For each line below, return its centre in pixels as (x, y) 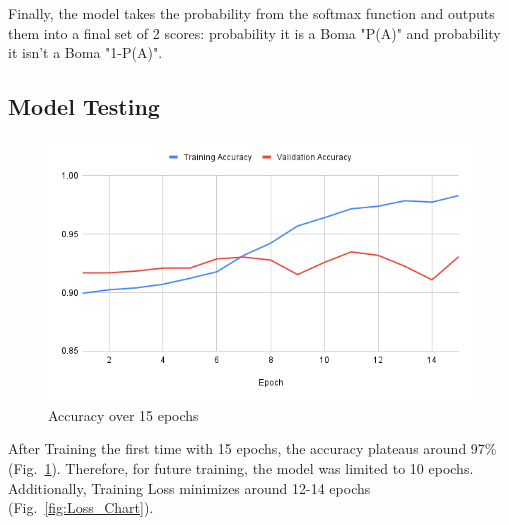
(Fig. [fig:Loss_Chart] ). (81, 507)
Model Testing (84, 106)
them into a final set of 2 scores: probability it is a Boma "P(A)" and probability (254, 32)
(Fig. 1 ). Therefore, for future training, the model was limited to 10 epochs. (241, 467)
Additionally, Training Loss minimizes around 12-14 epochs (189, 487)
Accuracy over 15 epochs (123, 414)
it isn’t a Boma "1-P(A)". (85, 52)
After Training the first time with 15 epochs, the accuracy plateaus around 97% (252, 448)
